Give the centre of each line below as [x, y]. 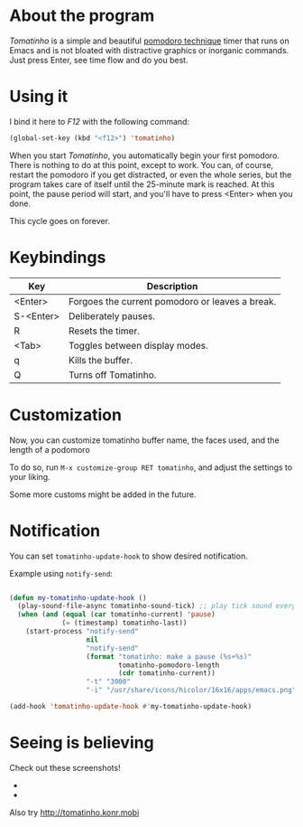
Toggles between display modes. [138, 345]
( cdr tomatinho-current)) [167, 673]
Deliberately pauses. [112, 315]
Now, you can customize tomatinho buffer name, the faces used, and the [144, 440]
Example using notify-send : [61, 573]
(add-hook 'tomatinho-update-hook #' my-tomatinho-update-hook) [131, 707]
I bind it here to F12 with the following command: [100, 121]
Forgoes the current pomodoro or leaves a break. [172, 301]
